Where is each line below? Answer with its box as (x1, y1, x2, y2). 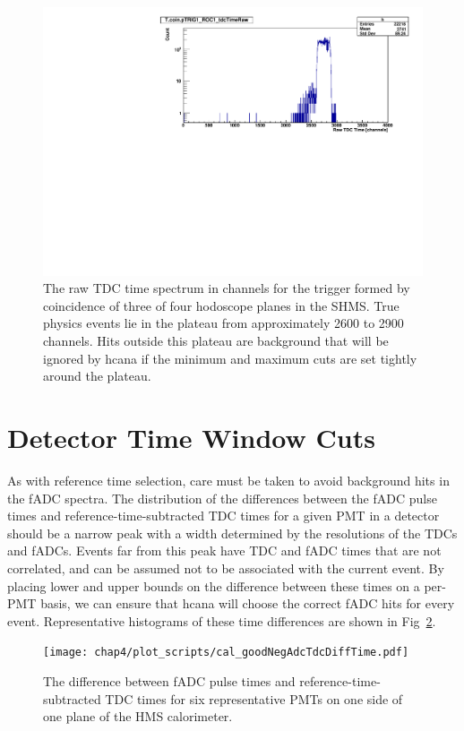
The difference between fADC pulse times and (43, 671, 296, 690)
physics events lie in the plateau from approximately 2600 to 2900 (43, 314, 404, 332)
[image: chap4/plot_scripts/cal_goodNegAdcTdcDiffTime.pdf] (43, 646, 409, 659)
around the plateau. (43, 366, 151, 385)
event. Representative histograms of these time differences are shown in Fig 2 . (7, 611, 436, 630)
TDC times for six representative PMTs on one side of (105, 689, 403, 708)
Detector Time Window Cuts (7, 419, 375, 455)
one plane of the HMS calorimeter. (43, 707, 233, 726)
